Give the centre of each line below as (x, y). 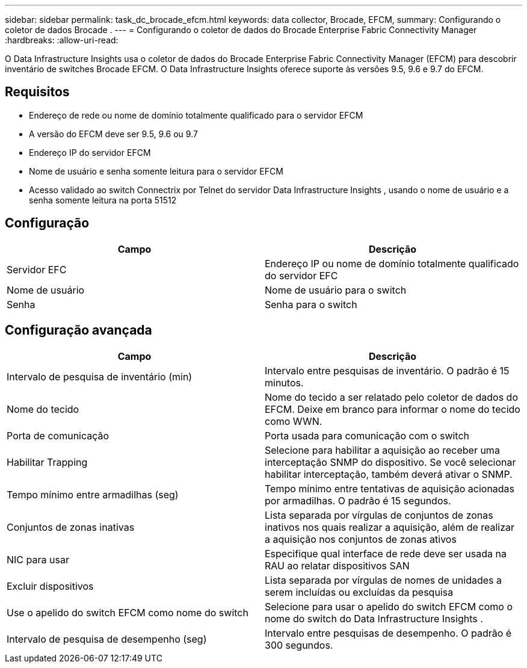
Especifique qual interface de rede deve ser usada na (386, 553)
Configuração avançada (79, 330)
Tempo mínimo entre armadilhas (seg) (93, 494)
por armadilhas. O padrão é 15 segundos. (358, 500)
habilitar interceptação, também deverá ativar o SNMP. (389, 474)
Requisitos (37, 92)
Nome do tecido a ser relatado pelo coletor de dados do (391, 397)
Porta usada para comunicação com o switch (367, 435)
